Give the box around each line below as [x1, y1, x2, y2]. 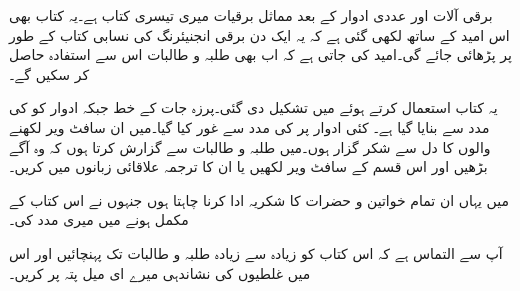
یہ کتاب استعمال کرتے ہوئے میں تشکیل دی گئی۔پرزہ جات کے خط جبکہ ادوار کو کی [9, 97, 498, 118]
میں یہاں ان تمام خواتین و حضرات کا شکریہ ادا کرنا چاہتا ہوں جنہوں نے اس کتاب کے [9, 189, 509, 210]
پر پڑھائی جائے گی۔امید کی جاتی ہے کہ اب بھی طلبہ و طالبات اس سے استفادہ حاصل [9, 44, 512, 65]
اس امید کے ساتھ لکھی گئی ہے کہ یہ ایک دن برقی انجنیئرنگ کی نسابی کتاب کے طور [9, 24, 510, 45]
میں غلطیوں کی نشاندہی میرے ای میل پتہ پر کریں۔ [9, 262, 311, 283]
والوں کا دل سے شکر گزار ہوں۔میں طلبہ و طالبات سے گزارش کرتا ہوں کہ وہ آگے [9, 136, 491, 157]
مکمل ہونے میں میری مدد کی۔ [9, 209, 189, 230]
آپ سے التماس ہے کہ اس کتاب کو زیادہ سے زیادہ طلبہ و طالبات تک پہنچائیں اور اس [9, 242, 503, 263]
